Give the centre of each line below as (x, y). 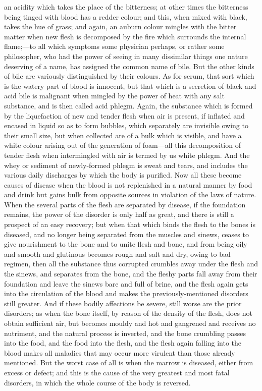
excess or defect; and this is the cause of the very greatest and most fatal (117, 372)
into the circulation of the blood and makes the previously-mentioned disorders (126, 293)
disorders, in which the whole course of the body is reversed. (97, 382)
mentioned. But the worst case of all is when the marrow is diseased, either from (129, 362)
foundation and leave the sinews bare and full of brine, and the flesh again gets (126, 283)
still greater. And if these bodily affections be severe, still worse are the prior (123, 303)
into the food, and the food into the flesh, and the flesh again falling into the (123, 343)
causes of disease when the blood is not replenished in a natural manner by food (128, 184)
